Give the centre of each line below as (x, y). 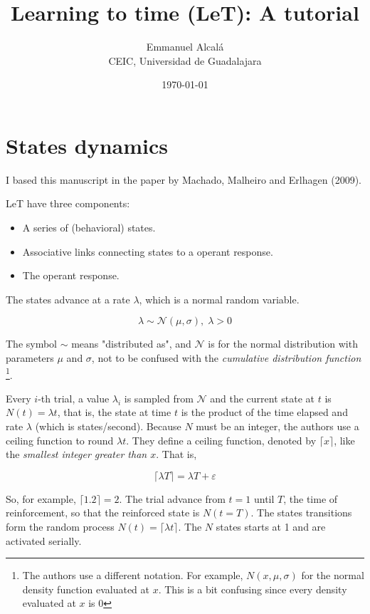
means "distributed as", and (131, 344)
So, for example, (41, 498)
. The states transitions (301, 512)
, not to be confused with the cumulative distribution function (226, 358)
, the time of (311, 498)
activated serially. (44, 540)
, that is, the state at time (114, 412)
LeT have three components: (68, 203)
